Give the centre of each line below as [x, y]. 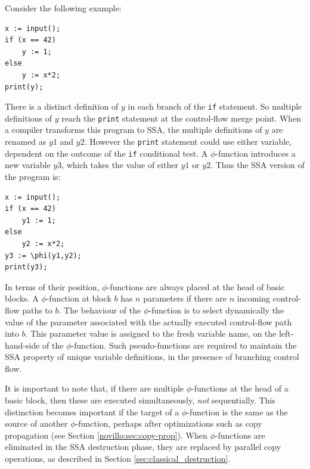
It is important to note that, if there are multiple [94, 388]
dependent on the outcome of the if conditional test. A [106, 153]
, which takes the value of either [120, 165]
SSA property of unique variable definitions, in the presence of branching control [152, 357]
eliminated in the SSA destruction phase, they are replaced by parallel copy [143, 447]
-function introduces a [255, 153]
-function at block [79, 298]
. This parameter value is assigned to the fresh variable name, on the [151, 333]
